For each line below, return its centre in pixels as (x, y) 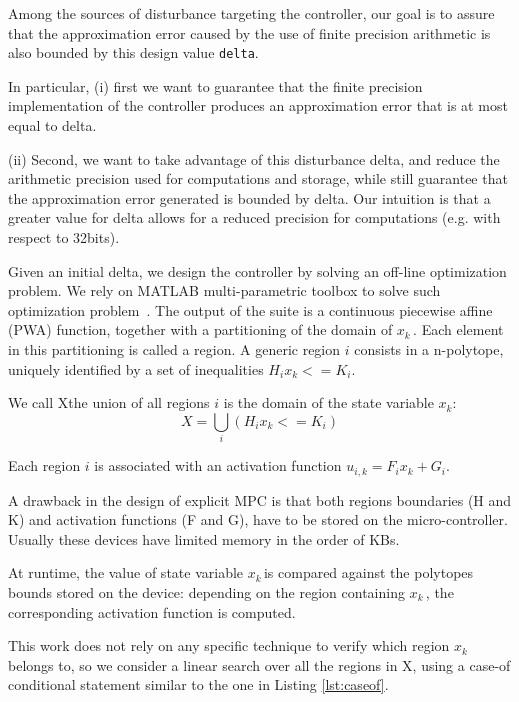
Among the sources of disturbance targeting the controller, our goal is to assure (251, 13)
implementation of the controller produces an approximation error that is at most (258, 105)
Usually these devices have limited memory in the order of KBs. (204, 538)
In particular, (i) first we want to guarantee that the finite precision (215, 85)
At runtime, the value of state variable (126, 572)
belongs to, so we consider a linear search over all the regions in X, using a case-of (259, 664)
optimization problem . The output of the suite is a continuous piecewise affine (250, 309)
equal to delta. (52, 125)
